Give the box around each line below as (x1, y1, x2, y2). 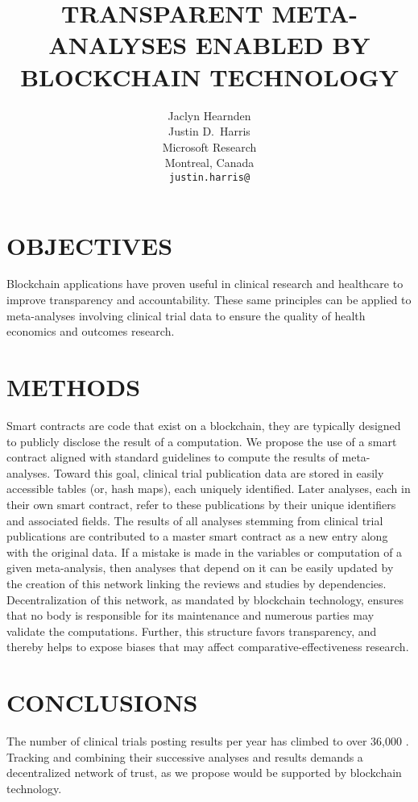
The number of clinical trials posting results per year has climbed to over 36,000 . (6, 733, 409, 749)
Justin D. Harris (168, 123, 250, 140)
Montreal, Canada (164, 154, 255, 171)
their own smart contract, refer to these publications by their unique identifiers (6, 495, 396, 512)
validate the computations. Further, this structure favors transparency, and (6, 622, 377, 639)
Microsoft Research (162, 138, 257, 155)
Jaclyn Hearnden (168, 107, 251, 123)
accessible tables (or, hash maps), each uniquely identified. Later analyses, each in (6, 480, 411, 497)
